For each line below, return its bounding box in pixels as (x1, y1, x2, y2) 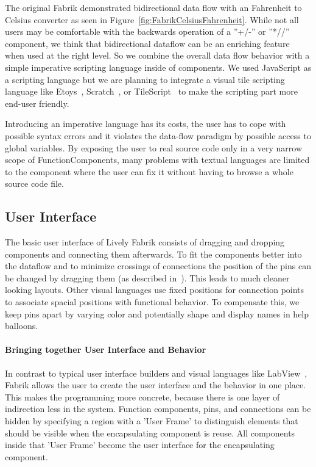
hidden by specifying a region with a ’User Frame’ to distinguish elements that (5, 415, 298, 427)
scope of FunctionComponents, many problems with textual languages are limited (5, 153, 310, 166)
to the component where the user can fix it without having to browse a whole (5, 165, 293, 178)
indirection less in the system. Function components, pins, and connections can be (5, 402, 311, 415)
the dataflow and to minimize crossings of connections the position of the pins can (5, 259, 311, 272)
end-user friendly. (5, 96, 69, 109)
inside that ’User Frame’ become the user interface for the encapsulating (5, 438, 275, 451)
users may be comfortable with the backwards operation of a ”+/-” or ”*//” (5, 25, 290, 38)
